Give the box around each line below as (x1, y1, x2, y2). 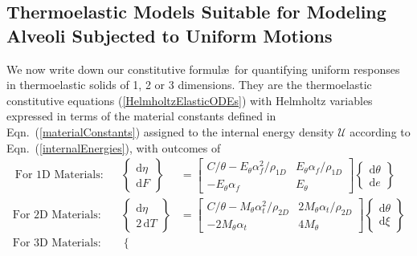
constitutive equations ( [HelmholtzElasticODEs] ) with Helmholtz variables (6, 91, 373, 108)
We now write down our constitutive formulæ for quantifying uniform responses (6, 60, 400, 77)
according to (350, 123, 411, 140)
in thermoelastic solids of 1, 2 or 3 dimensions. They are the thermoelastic (6, 76, 372, 93)
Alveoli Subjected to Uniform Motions (6, 22, 333, 47)
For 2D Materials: (12, 209, 101, 221)
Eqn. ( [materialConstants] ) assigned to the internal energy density (6, 123, 334, 140)
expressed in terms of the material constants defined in (6, 108, 276, 124)
